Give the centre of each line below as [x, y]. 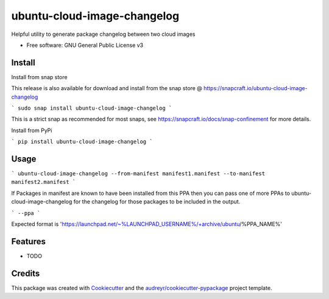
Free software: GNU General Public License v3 [85, 45]
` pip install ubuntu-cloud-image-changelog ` [82, 142]
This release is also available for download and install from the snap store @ [107, 88]
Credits [26, 273]
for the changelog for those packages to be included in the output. [157, 202]
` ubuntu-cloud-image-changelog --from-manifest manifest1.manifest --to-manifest [138, 174]
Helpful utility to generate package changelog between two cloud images [103, 34]
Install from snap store [39, 77]
